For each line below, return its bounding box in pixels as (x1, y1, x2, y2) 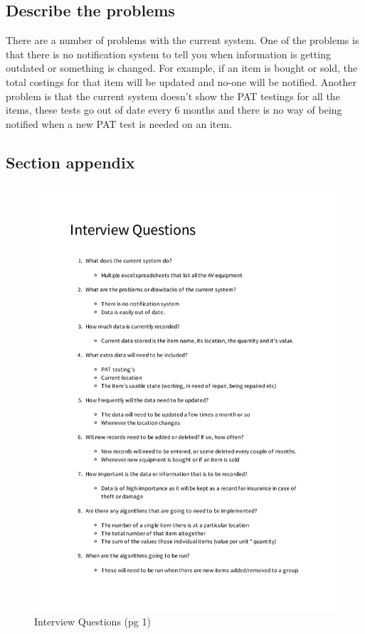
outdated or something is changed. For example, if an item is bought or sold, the (6, 60, 358, 75)
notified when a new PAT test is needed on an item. (6, 116, 233, 131)
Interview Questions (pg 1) (34, 614, 151, 629)
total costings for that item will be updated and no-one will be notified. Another (6, 74, 356, 89)
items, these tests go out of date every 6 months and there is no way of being (6, 102, 342, 117)
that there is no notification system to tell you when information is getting (6, 46, 331, 61)
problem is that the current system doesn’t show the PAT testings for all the (6, 88, 340, 103)
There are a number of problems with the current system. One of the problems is (6, 33, 359, 48)
